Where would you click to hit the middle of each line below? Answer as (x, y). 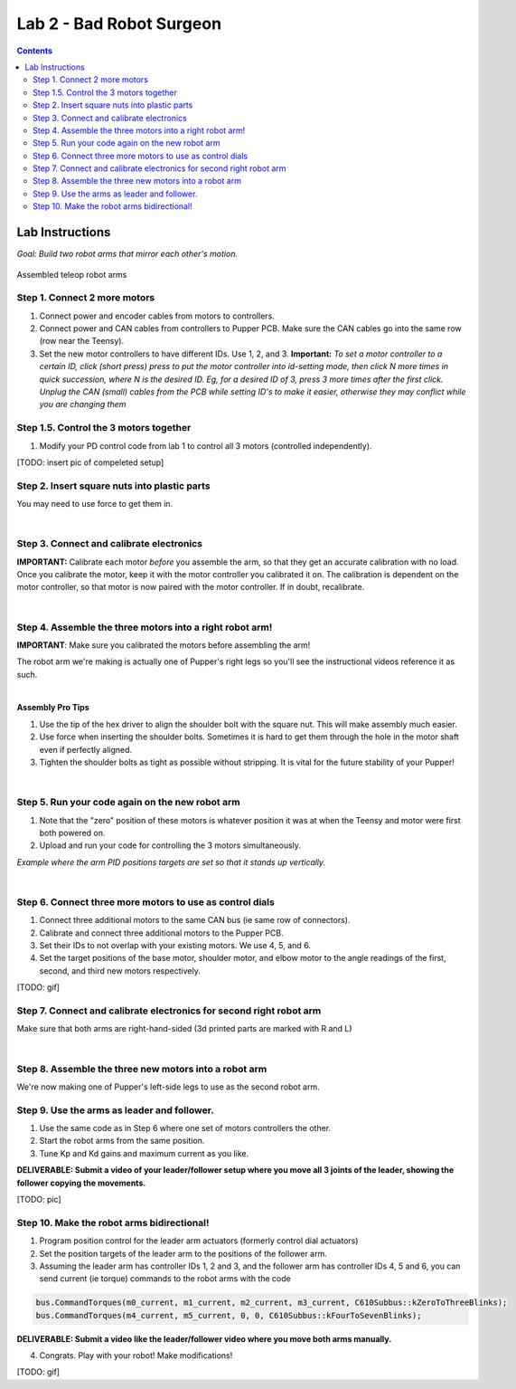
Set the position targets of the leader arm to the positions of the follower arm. (183, 1253)
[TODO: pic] (39, 1199)
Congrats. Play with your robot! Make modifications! (136, 1356)
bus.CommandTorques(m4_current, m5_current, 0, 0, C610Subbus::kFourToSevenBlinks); (229, 1315)
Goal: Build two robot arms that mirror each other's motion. (127, 254)
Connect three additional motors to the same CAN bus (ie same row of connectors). (195, 920)
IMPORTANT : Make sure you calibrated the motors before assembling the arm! (164, 645)
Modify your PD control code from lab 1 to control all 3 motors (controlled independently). (206, 446)
